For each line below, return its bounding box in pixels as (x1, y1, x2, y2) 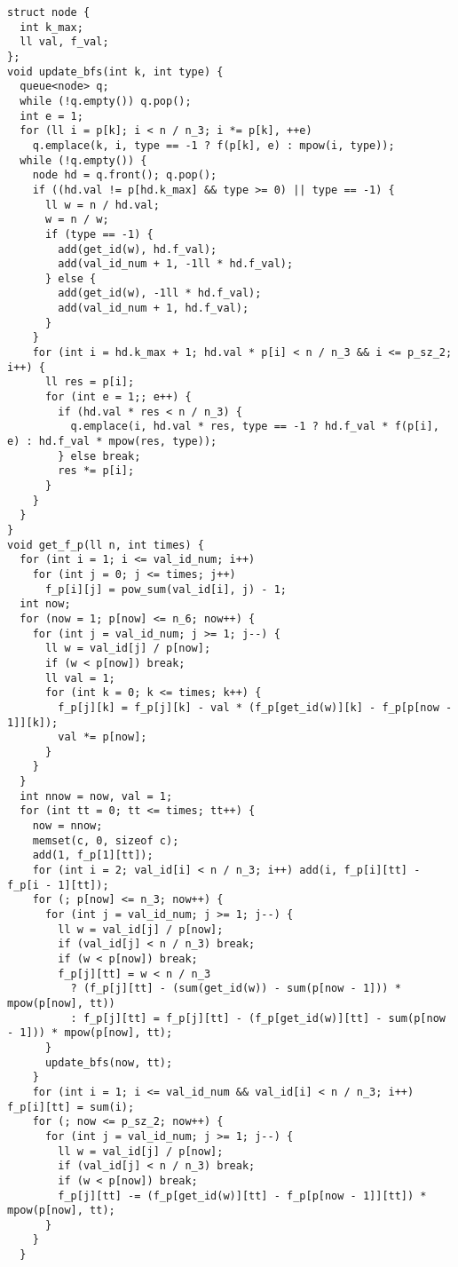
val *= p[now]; (58, 731, 147, 744)
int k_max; (20, 20, 83, 34)
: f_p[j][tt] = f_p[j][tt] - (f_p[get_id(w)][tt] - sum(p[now (70, 1011, 446, 1025)
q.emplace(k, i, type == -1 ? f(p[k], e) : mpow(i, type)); (32, 139, 395, 152)
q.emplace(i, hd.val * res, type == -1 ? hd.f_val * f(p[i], (70, 420, 439, 433)
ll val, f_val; (20, 36, 109, 49)
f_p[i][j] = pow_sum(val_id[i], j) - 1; (44, 582, 287, 596)
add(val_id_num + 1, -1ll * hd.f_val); (58, 257, 294, 271)
